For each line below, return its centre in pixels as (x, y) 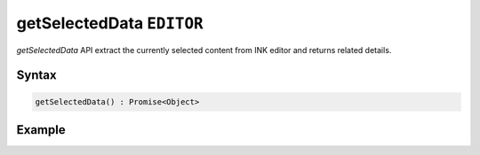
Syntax (36, 75)
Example (41, 130)
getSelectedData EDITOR (110, 23)
